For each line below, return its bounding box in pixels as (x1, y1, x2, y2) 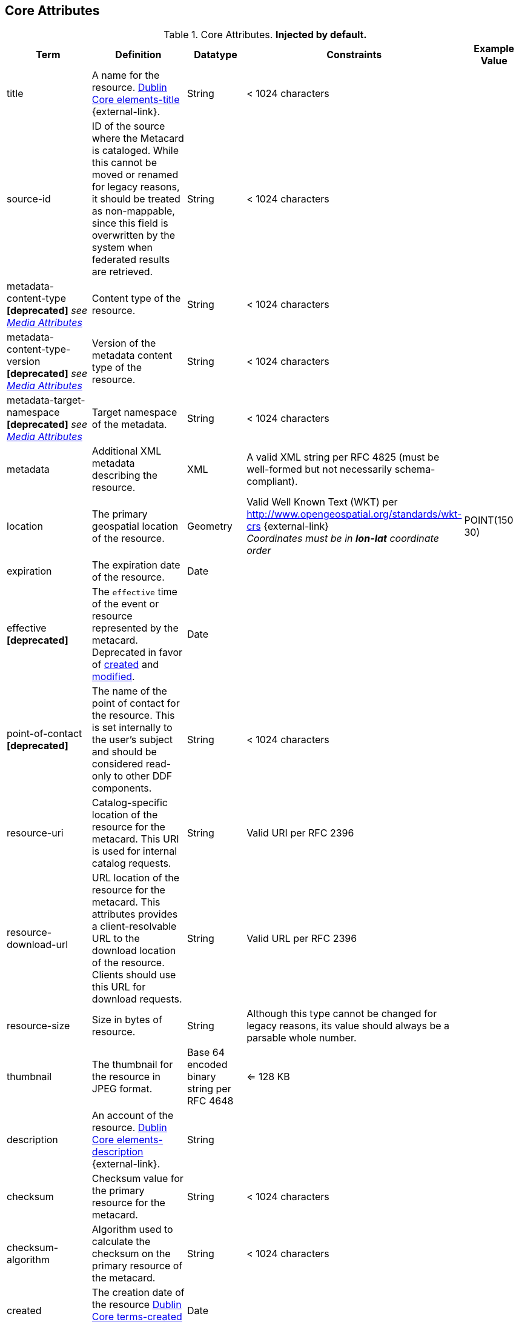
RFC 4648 (187, 1095, 234, 1107)
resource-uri (7, 827, 64, 840)
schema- (394, 463, 435, 476)
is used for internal (91, 845, 177, 858)
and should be (91, 746, 157, 758)
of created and (91, 658, 159, 671)
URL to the (91, 932, 140, 945)
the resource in (91, 1070, 160, 1083)
